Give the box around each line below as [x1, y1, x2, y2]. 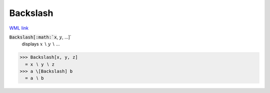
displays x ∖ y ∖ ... [21, 41, 60, 47]
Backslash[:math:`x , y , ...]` [9, 34, 72, 40]
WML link [9, 25, 29, 31]
